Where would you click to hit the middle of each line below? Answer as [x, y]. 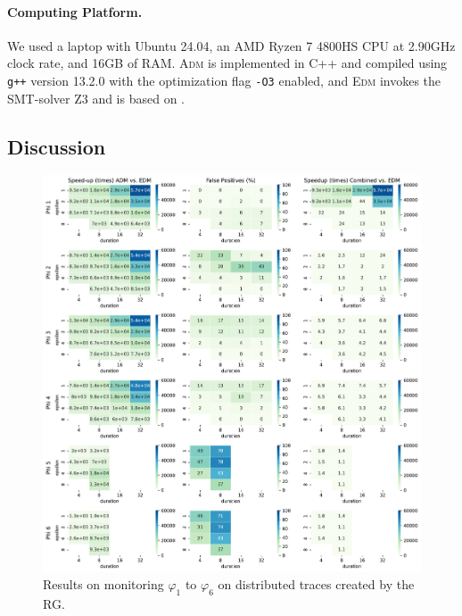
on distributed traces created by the [316, 584]
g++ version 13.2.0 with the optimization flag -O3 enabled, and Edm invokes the [224, 80]
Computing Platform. [75, 11]
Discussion [57, 146]
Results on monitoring [103, 584]
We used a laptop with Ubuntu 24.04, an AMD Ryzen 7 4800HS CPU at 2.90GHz [231, 45]
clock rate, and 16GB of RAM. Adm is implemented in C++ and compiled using [227, 63]
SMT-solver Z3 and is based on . [96, 98]
